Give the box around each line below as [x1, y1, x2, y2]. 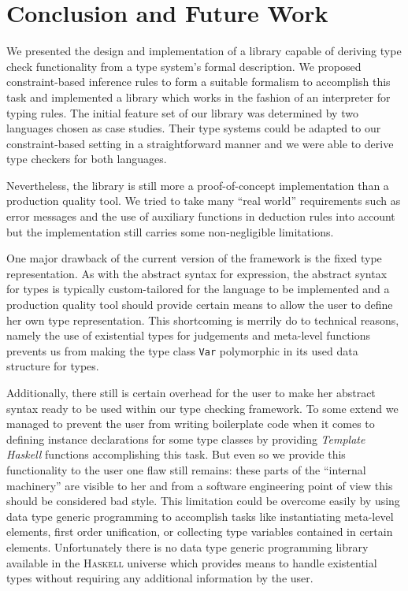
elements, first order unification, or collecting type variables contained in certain [6, 523, 393, 540]
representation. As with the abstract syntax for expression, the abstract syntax [6, 265, 388, 281]
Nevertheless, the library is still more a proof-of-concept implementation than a [6, 177, 389, 193]
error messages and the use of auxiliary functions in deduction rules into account [6, 208, 395, 225]
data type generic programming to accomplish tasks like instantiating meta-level [6, 507, 394, 524]
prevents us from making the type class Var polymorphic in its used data [6, 342, 358, 359]
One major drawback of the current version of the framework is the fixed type [6, 250, 382, 266]
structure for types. [6, 358, 99, 374]
